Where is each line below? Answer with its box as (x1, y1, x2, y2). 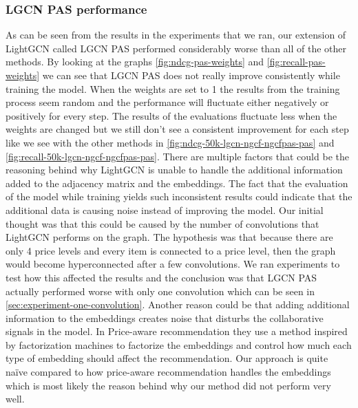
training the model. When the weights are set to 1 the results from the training (6, 81, 340, 96)
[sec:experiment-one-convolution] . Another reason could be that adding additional (6, 297, 350, 312)
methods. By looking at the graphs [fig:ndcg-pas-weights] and (6, 54, 264, 69)
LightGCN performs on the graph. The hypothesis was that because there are (6, 230, 333, 244)
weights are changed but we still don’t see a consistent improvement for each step (6, 122, 349, 136)
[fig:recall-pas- (266, 54, 326, 69)
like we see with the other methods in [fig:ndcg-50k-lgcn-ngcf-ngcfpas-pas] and (6, 135, 335, 149)
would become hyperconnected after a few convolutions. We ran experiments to (6, 257, 340, 271)
